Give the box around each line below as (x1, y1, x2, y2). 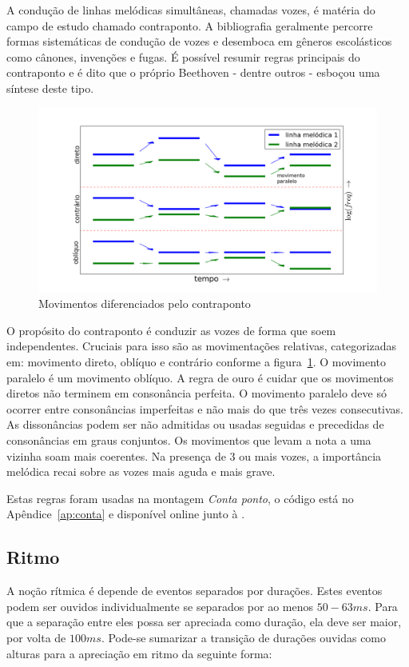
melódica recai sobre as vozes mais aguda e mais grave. (6, 463, 276, 480)
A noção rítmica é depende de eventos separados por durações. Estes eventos (6, 582, 383, 599)
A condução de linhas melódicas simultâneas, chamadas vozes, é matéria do (6, 2, 375, 18)
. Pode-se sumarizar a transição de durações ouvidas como (101, 629, 387, 645)
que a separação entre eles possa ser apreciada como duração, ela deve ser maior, (6, 613, 402, 630)
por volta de (6, 629, 66, 645)
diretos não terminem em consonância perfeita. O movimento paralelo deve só (6, 385, 387, 401)
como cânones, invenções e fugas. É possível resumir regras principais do (6, 48, 360, 65)
